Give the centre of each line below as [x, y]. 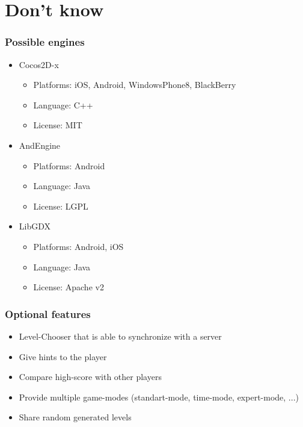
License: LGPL [61, 206]
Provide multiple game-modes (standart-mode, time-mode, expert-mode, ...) [159, 397]
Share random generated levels [75, 417]
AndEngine [40, 145]
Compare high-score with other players [90, 377]
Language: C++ [63, 104]
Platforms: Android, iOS [78, 246]
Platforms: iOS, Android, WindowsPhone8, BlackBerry [135, 85]
